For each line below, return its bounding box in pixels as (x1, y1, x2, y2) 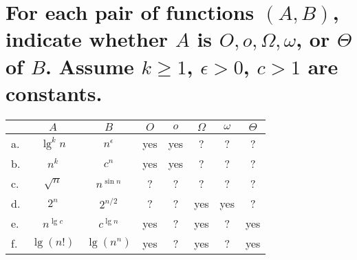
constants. (6, 78, 102, 107)
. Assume (45, 52, 134, 80)
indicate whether (6, 25, 168, 53)
